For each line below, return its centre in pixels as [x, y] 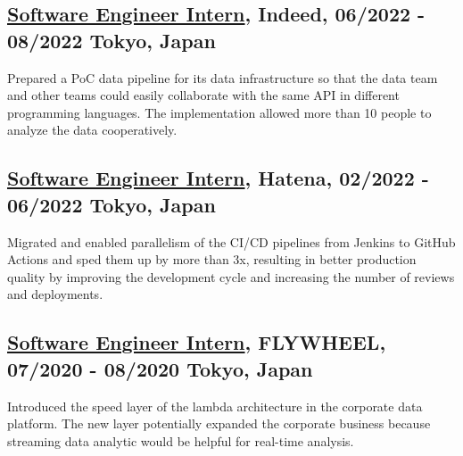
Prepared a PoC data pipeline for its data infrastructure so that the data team [223, 77]
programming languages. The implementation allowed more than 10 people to [219, 112]
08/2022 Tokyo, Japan [112, 40]
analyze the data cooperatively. [92, 130]
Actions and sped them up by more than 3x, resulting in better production [212, 259]
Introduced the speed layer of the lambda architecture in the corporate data [215, 406]
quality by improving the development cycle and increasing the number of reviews [231, 276]
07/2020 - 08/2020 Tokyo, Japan [160, 368]
